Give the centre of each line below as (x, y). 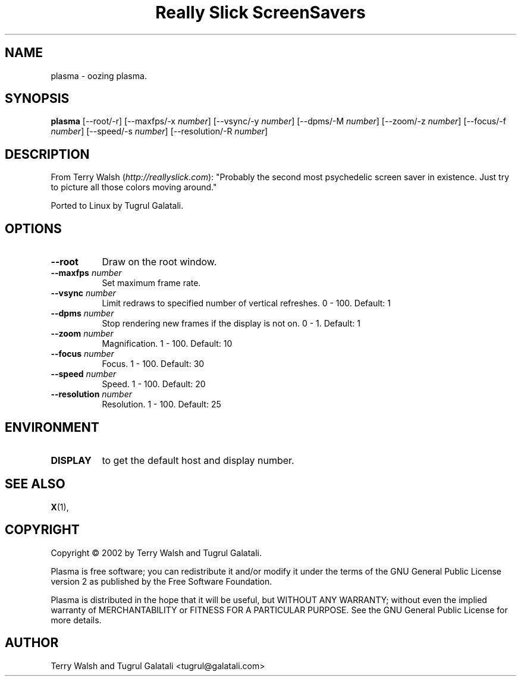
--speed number (84, 374)
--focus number (82, 354)
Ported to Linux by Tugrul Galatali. (117, 206)
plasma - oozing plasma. (99, 76)
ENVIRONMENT (52, 427)
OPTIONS (33, 228)
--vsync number (83, 293)
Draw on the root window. (159, 262)
